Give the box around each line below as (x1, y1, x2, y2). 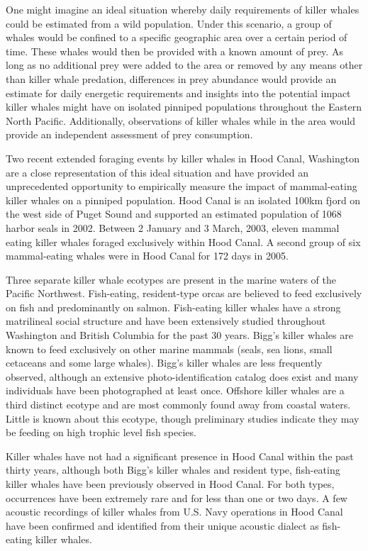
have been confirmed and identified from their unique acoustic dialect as (6, 518, 319, 533)
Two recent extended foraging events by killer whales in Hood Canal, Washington (6, 150, 359, 165)
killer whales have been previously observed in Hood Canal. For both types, (6, 477, 335, 491)
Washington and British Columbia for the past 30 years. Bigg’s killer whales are (6, 328, 353, 343)
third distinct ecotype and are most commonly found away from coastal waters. (6, 397, 351, 412)
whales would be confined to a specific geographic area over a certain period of (6, 30, 347, 45)
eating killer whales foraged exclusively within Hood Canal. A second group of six (6, 234, 361, 249)
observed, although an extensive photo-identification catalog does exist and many (6, 369, 359, 384)
